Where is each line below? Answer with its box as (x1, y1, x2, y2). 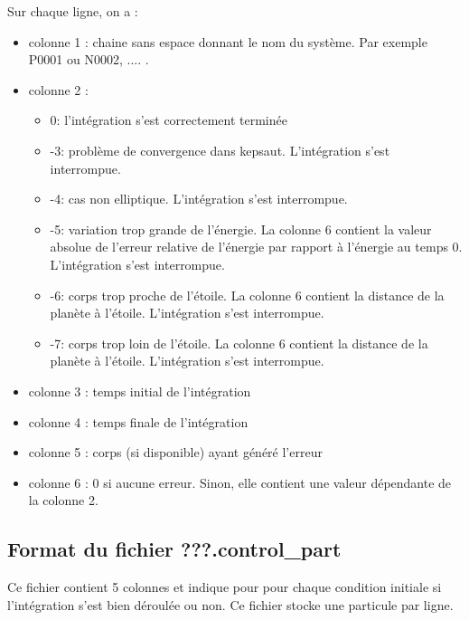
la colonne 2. (28, 491, 98, 510)
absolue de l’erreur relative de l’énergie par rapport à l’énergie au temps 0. (50, 237, 463, 256)
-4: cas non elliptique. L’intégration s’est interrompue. (50, 189, 348, 208)
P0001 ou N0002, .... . (28, 50, 149, 69)
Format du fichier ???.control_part (7, 535, 342, 563)
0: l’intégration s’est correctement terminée (50, 110, 287, 129)
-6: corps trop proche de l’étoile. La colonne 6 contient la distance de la (50, 285, 445, 304)
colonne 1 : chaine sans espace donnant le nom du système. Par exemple (28, 32, 427, 51)
